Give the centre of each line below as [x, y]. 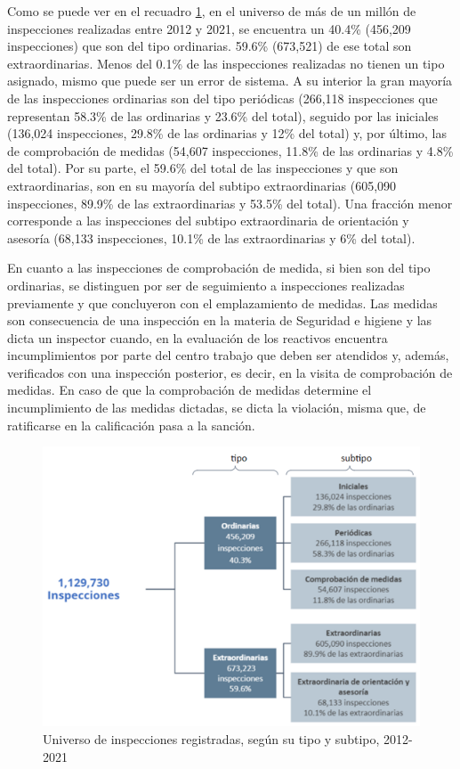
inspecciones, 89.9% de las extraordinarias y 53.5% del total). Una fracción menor [230, 203]
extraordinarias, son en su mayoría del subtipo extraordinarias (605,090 [202, 185]
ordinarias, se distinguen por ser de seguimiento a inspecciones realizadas [206, 285]
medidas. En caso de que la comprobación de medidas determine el [190, 390]
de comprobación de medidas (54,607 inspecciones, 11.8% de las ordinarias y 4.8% [230, 150]
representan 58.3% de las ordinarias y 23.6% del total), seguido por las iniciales [223, 115]
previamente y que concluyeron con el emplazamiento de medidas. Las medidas [222, 303]
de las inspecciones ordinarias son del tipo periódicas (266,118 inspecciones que [222, 98]
